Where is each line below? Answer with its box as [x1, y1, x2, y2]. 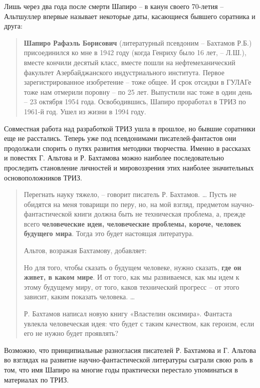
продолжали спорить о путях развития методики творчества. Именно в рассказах [4, 142, 251, 153]
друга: [4, 21, 23, 31]
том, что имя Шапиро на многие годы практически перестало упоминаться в [4, 364, 238, 374]
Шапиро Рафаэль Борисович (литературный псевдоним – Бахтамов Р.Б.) [24, 37, 252, 48]
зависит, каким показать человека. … [24, 291, 135, 302]
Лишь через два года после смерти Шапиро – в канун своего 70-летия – [4, 1, 224, 11]
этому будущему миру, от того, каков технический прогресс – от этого [24, 281, 239, 292]
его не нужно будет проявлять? [24, 328, 119, 338]
